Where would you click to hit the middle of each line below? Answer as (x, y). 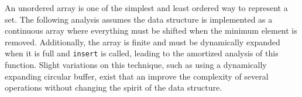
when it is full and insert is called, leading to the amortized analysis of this (142, 53)
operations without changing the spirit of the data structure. (114, 87)
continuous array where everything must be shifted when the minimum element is (151, 30)
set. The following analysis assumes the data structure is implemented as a (139, 19)
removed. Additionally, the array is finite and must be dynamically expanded (143, 42)
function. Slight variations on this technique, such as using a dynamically (136, 65)
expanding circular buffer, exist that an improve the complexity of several (137, 76)
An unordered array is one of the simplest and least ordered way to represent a (146, 8)
